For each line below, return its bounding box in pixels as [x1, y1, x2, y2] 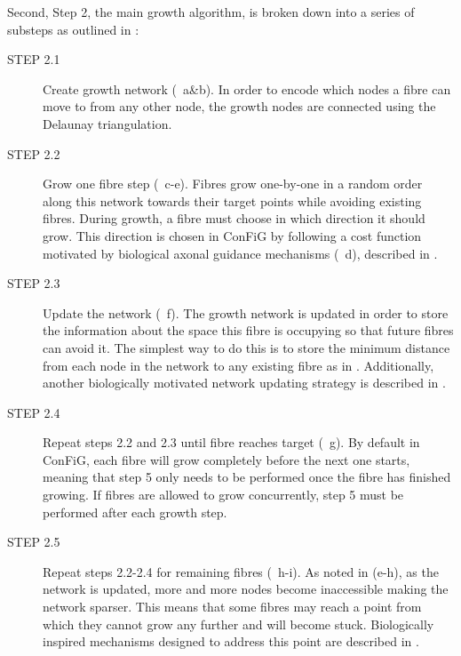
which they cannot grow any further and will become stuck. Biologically [43, 614, 434, 633]
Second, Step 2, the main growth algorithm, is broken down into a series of [7, 3, 415, 20]
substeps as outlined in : [7, 20, 139, 38]
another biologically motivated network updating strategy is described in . [43, 373, 446, 392]
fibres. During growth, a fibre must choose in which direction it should [43, 209, 425, 228]
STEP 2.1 [7, 50, 60, 68]
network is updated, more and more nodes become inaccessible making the [43, 580, 449, 598]
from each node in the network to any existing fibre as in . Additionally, [43, 356, 434, 374]
